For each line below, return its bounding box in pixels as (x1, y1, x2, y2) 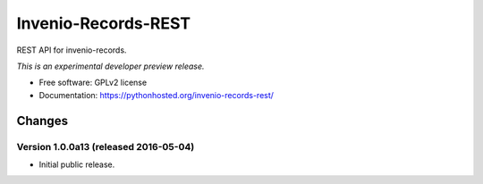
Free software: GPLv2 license (38, 77, 148, 88)
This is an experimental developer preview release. (16, 61, 205, 71)
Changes (16, 113, 69, 129)
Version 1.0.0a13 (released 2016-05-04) (16, 140, 195, 153)
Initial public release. (38, 159, 115, 170)
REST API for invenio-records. (16, 45, 127, 55)
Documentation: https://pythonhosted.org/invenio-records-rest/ (38, 89, 275, 100)
